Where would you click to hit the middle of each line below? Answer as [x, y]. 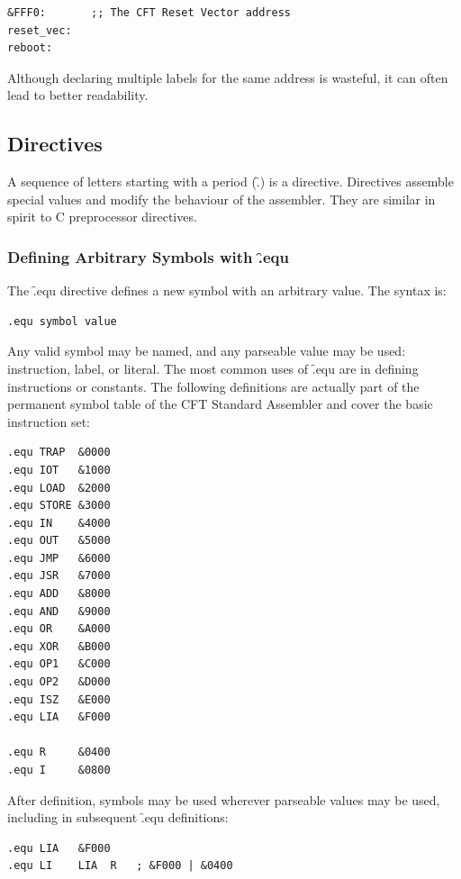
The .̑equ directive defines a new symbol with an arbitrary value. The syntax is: [227, 290]
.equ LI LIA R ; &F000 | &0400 [120, 866]
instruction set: [49, 421]
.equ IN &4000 [59, 523]
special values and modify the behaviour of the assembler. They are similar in [221, 199]
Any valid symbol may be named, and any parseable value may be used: [207, 351]
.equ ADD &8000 [59, 594]
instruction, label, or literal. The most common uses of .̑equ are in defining [213, 368]
